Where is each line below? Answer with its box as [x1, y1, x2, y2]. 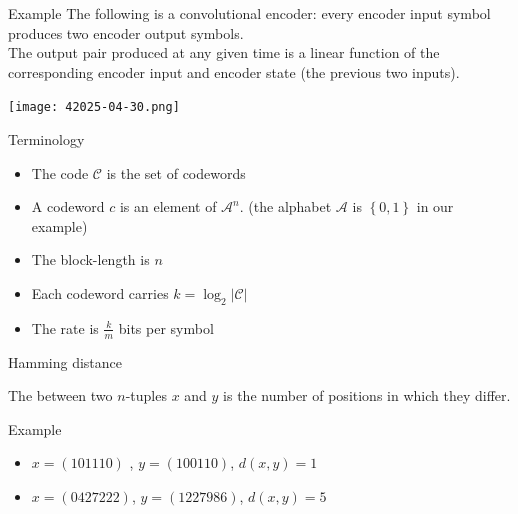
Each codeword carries [31, 283, 169, 303]
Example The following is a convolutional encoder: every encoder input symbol [8, 3, 491, 23]
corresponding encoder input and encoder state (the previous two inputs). [8, 61, 460, 82]
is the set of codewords [106, 162, 246, 183]
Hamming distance [8, 351, 123, 372]
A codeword [31, 196, 105, 217]
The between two [8, 385, 113, 406]
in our [416, 196, 454, 217]
